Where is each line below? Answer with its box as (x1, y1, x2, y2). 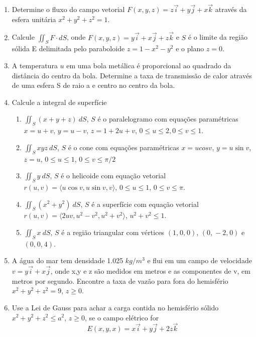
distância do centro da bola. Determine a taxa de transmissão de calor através (12, 70, 252, 80)
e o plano (176, 43, 204, 54)
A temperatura (12, 60, 58, 71)
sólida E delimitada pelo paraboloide (12, 43, 125, 54)
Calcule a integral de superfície (12, 96, 107, 107)
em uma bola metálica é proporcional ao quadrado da (66, 60, 231, 71)
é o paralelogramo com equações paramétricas (97, 114, 238, 124)
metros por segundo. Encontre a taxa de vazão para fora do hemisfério (12, 275, 228, 286)
